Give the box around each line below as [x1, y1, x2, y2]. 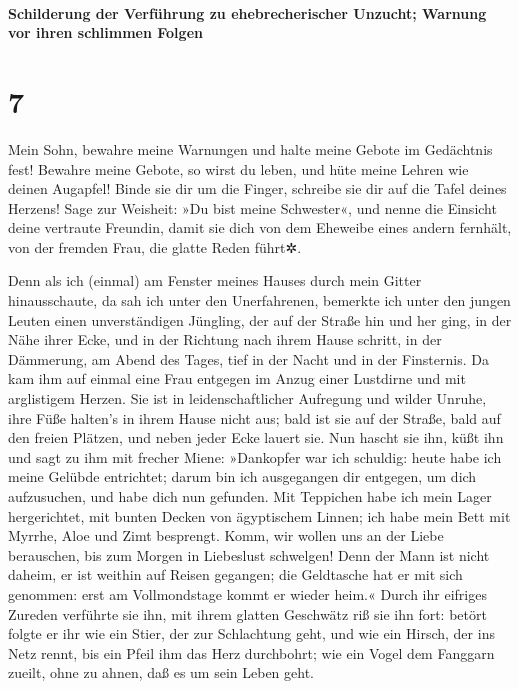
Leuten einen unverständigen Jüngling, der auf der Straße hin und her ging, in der [8, 309, 512, 330]
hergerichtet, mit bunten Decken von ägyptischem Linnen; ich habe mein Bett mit [8, 505, 511, 526]
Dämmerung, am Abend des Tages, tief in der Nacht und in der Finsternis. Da [8, 348, 489, 369]
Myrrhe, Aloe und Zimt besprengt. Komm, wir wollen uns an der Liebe [8, 525, 444, 546]
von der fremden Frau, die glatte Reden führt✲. [8, 236, 302, 257]
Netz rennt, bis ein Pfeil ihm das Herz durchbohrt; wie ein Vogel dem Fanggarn [8, 642, 495, 663]
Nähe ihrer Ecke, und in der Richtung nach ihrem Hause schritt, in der [8, 329, 442, 350]
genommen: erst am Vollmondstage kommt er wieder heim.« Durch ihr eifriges [8, 583, 487, 604]
